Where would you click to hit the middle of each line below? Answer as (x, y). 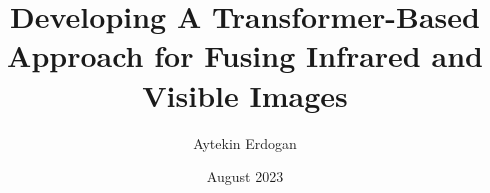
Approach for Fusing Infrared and (245, 55)
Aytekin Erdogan (245, 142)
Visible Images (245, 94)
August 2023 (245, 176)
